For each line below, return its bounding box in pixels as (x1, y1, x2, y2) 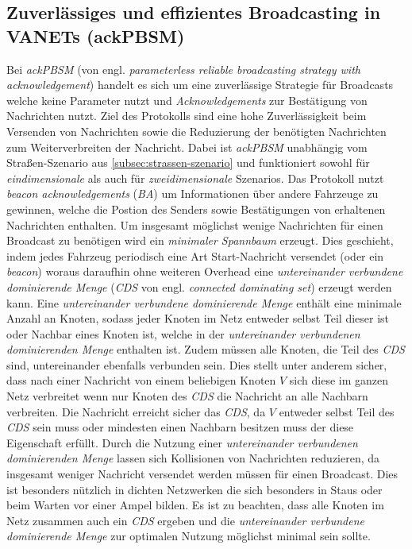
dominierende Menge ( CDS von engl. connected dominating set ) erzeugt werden (6, 278, 392, 295)
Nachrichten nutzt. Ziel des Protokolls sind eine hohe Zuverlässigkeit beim (6, 107, 367, 124)
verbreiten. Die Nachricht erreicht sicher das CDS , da (6, 403, 266, 419)
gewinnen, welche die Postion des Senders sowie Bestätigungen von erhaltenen (6, 200, 386, 217)
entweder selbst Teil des (279, 403, 395, 419)
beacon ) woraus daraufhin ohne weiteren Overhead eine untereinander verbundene (6, 263, 403, 280)
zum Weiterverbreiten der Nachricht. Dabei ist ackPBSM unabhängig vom (6, 138, 368, 155)
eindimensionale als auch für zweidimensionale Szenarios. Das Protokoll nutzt (6, 169, 384, 186)
